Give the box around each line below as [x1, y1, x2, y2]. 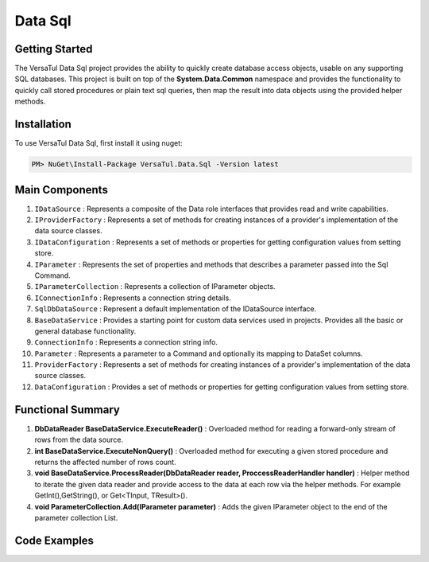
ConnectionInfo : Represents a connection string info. [34, 338, 218, 347]
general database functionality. [34, 326, 137, 336]
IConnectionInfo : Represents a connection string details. [34, 293, 232, 302]
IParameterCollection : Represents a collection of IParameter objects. [34, 282, 276, 291]
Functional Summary [14, 403, 121, 416]
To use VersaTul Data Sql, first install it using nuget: [14, 139, 183, 148]
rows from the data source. [34, 435, 123, 445]
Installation [14, 118, 71, 131]
